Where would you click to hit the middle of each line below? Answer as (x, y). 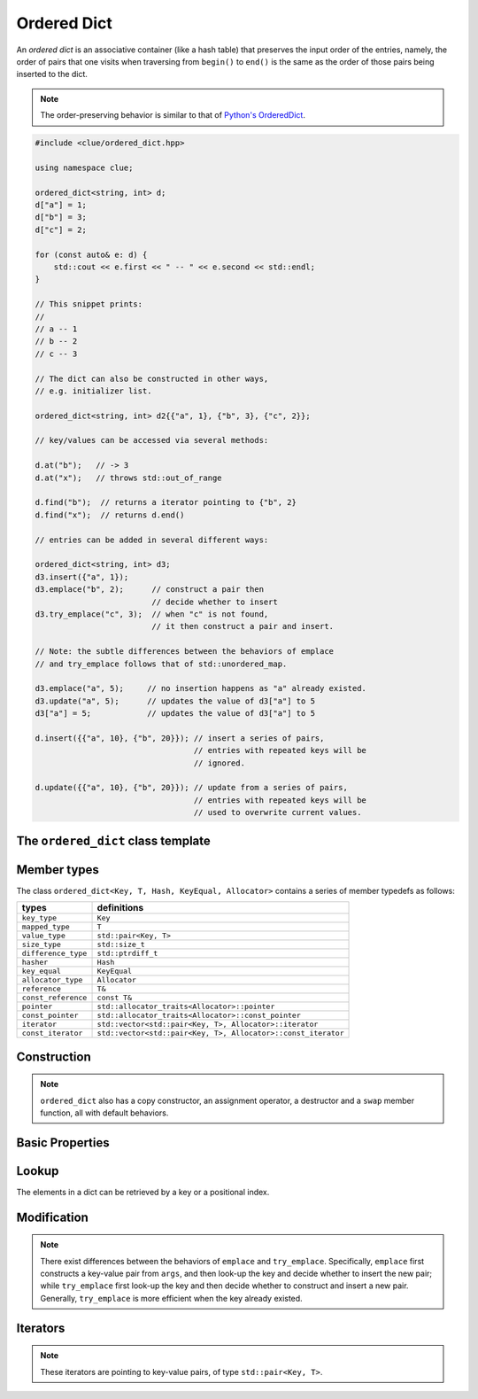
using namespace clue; (84, 167)
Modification (52, 1217)
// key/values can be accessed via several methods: (152, 440)
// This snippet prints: (89, 304)
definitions (120, 908)
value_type (44, 936)
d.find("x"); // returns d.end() (110, 515)
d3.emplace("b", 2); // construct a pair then (150, 590)
